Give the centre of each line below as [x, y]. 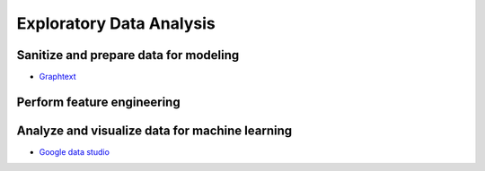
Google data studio [74, 151]
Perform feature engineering [98, 102]
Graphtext [57, 77]
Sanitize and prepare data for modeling [128, 55]
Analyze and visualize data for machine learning [154, 130]
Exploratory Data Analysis [116, 23]
